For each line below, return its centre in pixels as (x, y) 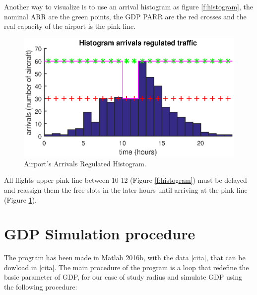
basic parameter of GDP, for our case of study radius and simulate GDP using (123, 277)
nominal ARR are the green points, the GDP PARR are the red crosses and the (125, 16)
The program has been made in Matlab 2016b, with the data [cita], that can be (125, 258)
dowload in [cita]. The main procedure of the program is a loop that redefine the (127, 267)
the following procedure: (41, 287)
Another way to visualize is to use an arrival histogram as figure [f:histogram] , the (128, 6)
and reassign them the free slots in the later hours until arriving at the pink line (126, 189)
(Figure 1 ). (20, 199)
